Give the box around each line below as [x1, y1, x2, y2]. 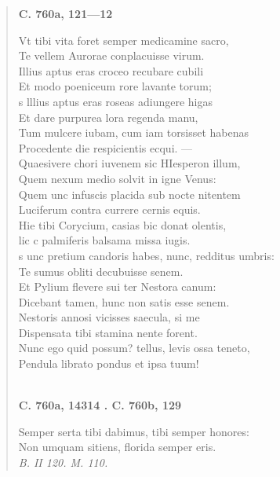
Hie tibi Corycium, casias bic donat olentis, [18, 216, 227, 233]
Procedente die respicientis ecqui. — [18, 139, 193, 156]
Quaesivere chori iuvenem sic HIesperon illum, [18, 155, 241, 171]
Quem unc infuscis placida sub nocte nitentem [18, 185, 241, 202]
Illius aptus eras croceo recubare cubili [18, 62, 204, 79]
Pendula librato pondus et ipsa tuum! [18, 355, 199, 372]
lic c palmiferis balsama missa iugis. [18, 232, 191, 248]
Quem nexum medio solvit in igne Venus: [18, 170, 216, 186]
